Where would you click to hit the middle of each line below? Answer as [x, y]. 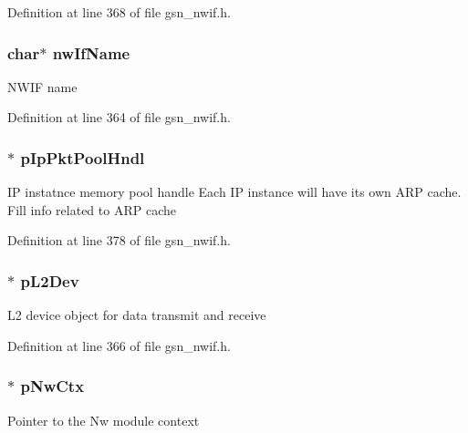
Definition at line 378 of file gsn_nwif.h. [119, 240]
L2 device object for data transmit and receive [137, 315]
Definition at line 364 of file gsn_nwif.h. [119, 117]
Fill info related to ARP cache [92, 209]
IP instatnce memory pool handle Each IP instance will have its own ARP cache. [234, 192]
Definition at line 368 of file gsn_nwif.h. [119, 12]
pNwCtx [52, 386]
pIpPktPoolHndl [83, 157]
